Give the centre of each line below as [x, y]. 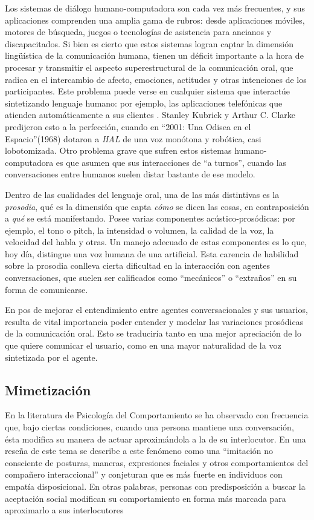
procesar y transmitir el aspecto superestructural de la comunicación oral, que [149, 67]
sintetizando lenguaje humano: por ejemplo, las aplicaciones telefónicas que [144, 103]
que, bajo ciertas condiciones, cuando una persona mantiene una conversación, [149, 427]
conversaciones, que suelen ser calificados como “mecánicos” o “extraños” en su [151, 278]
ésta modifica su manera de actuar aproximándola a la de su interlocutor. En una [155, 439]
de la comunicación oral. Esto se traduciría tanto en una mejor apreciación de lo [153, 333]
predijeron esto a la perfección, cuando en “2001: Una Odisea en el [128, 126]
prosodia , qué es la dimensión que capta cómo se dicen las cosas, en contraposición [157, 206]
